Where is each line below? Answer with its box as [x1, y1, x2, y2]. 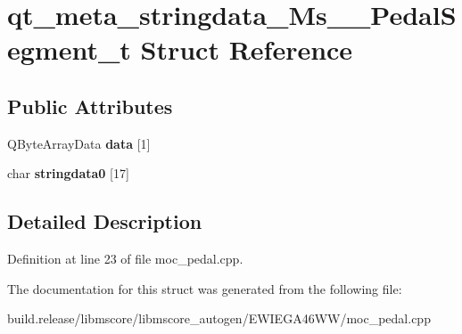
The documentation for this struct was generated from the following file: [7, 279, 402, 297]
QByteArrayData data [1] [7, 134, 151, 152]
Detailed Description [7, 208, 202, 235]
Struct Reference [140, 31, 353, 68]
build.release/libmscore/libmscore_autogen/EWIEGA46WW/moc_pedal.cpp [7, 309, 431, 328]
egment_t [7, 31, 131, 68]
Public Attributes [7, 92, 173, 119]
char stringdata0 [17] [7, 164, 129, 183]
